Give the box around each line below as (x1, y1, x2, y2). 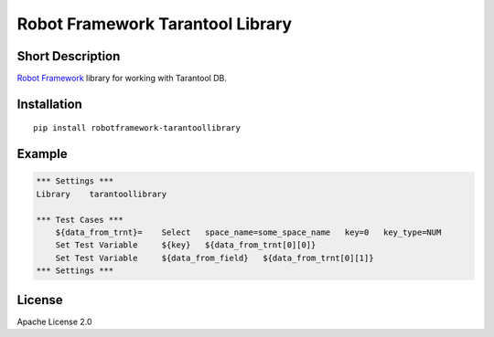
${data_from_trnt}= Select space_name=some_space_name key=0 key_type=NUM (55, 227, 442, 237)
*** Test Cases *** (36, 215, 123, 225)
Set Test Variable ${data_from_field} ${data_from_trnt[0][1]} (55, 252, 374, 263)
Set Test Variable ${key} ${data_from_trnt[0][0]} (55, 240, 317, 250)
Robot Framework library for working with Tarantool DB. (16, 73, 228, 84)
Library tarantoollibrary (36, 188, 167, 199)
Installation (16, 96, 82, 111)
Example (16, 146, 68, 162)
